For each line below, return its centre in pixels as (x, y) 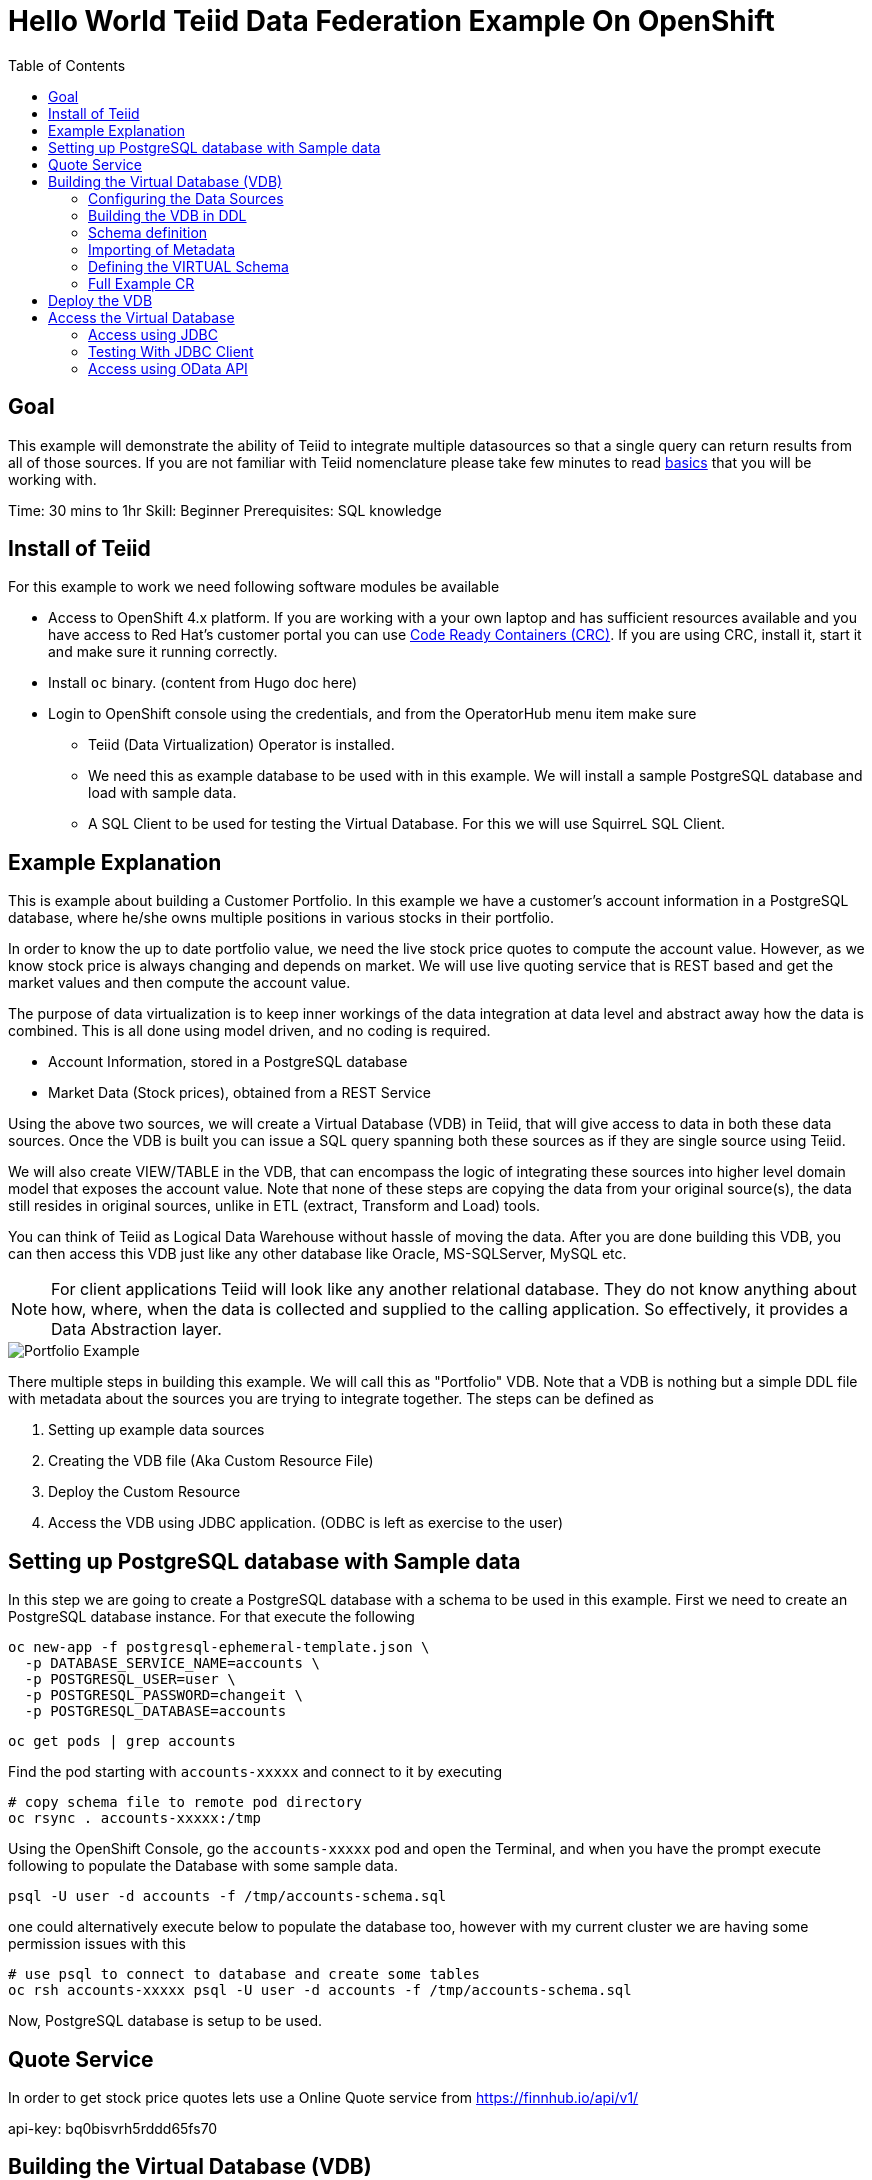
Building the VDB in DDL (167, 215)
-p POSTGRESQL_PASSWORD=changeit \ (164, 1695)
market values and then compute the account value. (179, 983)
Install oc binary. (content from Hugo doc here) (203, 683)
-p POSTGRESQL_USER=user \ (130, 1679)
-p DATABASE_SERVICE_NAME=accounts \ (172, 1663)
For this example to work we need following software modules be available (254, 587)
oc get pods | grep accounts (122, 1741)
